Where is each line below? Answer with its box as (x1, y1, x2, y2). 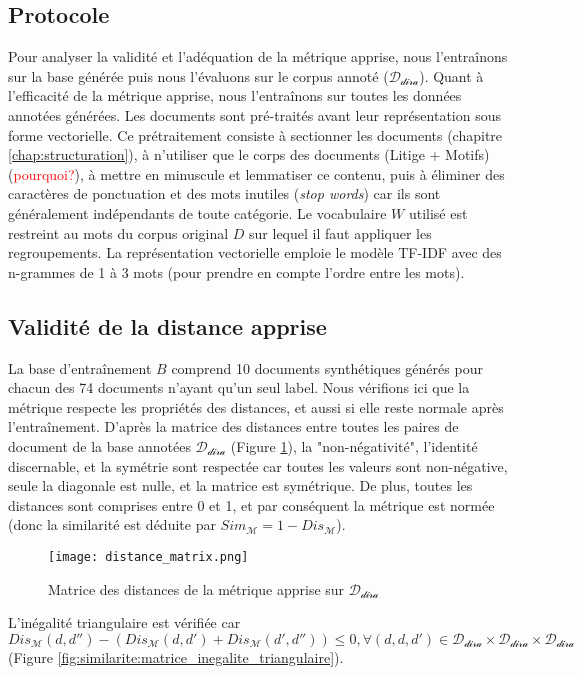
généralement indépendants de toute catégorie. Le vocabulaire (8, 202, 387, 223)
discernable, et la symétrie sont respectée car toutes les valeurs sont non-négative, (8, 455, 508, 476)
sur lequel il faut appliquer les (249, 222, 432, 243)
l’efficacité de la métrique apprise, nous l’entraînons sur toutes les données (8, 85, 462, 106)
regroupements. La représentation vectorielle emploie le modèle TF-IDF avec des (8, 242, 502, 263)
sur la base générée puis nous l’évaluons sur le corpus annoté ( (8, 65, 389, 86)
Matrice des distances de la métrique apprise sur (48, 578, 345, 599)
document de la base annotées (8, 435, 191, 456)
